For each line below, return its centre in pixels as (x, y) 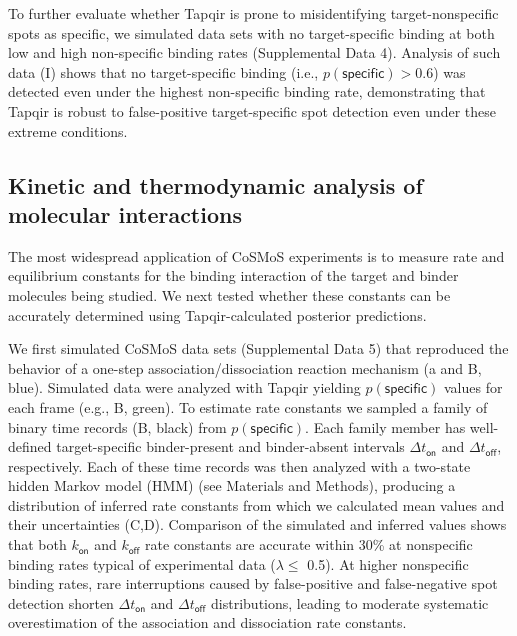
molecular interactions (125, 213)
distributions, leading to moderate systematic (350, 602)
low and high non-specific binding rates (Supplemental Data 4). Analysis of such (254, 52)
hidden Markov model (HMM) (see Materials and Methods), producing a (232, 485)
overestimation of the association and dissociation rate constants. (207, 622)
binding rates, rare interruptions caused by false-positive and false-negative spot (253, 583)
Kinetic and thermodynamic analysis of (215, 184)
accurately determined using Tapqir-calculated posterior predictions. (217, 314)
